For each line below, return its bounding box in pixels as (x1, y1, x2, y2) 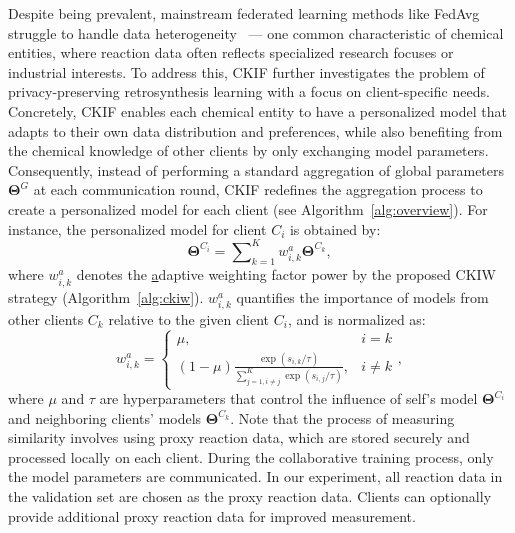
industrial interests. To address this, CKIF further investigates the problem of (8, 61, 485, 82)
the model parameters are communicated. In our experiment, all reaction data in (8, 466, 503, 487)
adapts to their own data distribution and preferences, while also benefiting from (8, 120, 503, 141)
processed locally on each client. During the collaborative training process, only (8, 446, 494, 467)
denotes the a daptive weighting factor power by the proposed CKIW (76, 264, 496, 285)
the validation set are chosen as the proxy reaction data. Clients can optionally (8, 486, 492, 507)
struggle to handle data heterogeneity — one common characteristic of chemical (8, 22, 504, 43)
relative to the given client (108, 308, 270, 329)
